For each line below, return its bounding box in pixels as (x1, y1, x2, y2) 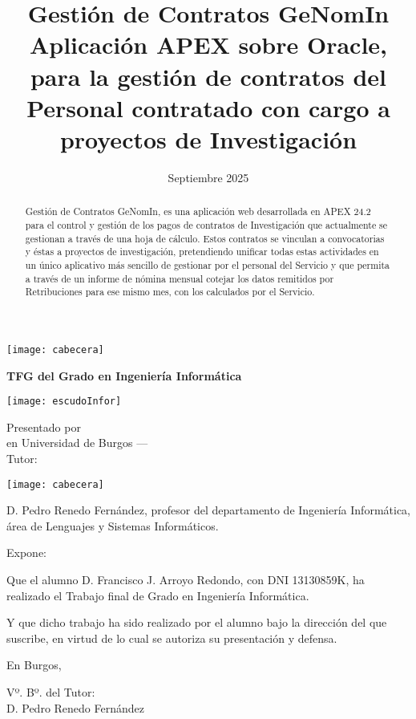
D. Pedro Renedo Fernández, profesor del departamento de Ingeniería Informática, (6, 502, 410, 518)
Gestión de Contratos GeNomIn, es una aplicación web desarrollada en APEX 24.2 (25, 205, 371, 218)
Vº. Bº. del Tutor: (6, 683, 95, 700)
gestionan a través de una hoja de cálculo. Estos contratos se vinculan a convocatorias (25, 231, 385, 245)
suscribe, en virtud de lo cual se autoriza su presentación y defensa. (6, 629, 337, 646)
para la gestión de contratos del (30, 59, 387, 92)
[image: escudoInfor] (6, 396, 122, 408)
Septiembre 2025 (168, 169, 249, 185)
